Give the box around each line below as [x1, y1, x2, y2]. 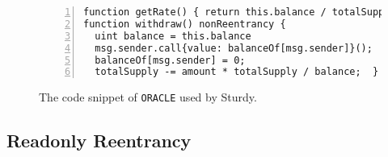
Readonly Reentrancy [6, 128, 192, 153]
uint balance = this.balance [95, 30, 251, 42]
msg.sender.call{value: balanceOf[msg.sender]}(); [95, 42, 373, 54]
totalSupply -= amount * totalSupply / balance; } [95, 66, 379, 78]
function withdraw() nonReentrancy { [83, 18, 286, 30]
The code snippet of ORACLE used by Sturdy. [39, 89, 257, 105]
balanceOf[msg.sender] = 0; [95, 54, 246, 66]
